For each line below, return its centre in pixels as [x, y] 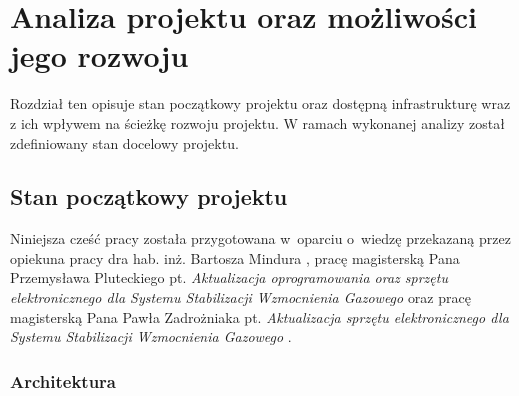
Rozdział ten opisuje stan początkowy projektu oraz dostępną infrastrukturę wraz [260, 103]
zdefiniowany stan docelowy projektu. [124, 142]
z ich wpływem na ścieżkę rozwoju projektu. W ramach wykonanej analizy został [257, 122]
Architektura [63, 380]
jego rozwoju [99, 55]
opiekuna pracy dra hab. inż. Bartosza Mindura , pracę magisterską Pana [235, 257]
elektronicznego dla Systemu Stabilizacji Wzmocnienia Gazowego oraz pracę [240, 297]
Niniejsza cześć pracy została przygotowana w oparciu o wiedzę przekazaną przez [260, 238]
